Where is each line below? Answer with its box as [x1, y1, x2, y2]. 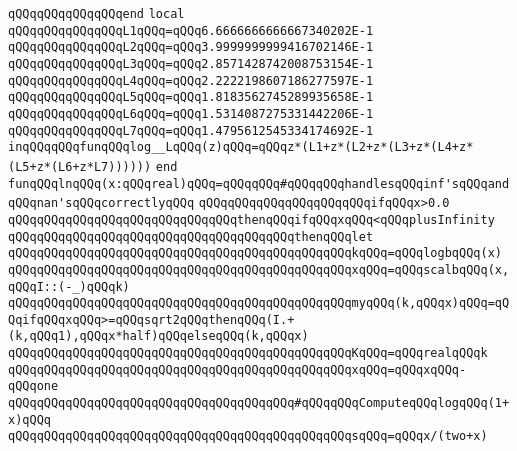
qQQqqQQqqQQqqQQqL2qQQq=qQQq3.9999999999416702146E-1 [8, 40, 374, 55]
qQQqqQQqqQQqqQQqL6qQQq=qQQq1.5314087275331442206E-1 [8, 106, 374, 121]
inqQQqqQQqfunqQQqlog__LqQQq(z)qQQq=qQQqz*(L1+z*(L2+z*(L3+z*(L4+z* [8, 140, 474, 155]
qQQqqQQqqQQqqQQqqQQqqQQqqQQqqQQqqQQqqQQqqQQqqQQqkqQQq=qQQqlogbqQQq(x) [8, 246, 502, 261]
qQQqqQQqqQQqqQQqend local [8, 7, 185, 21]
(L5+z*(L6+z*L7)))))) [8, 159, 152, 174]
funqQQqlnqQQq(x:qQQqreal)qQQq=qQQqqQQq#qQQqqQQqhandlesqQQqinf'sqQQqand [8, 176, 510, 191]
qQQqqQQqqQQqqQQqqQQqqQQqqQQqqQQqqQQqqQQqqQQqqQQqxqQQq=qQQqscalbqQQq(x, [8, 262, 510, 277]
